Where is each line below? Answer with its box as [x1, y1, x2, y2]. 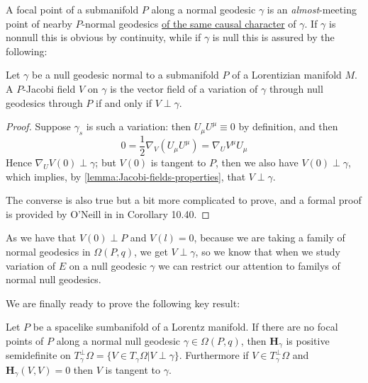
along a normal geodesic [151, 2, 256, 16]
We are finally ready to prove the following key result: [6, 295, 240, 310]
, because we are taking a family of [194, 230, 345, 245]
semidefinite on [6, 348, 71, 362]
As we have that [6, 230, 77, 245]
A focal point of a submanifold [6, 2, 139, 16]
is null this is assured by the [212, 30, 335, 45]
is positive [286, 333, 330, 348]
